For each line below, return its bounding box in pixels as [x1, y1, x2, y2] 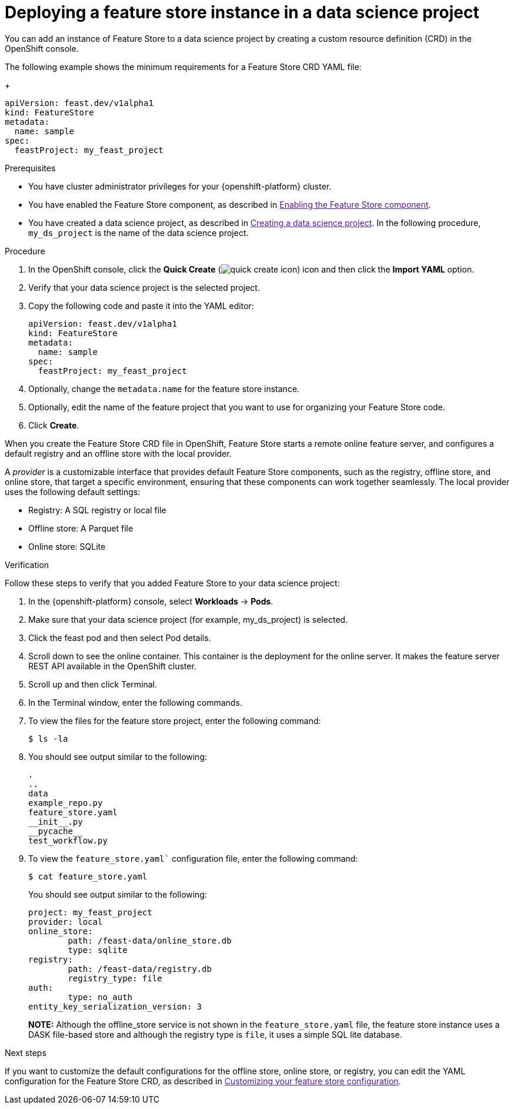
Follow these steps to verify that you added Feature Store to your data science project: [5, 577, 340, 588]
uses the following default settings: [5, 486, 141, 497]
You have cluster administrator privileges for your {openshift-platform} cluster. [28, 181, 332, 191]
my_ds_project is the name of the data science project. [28, 227, 249, 238]
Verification [5, 559, 49, 570]
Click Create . [28, 420, 79, 430]
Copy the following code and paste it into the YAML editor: [28, 300, 254, 311]
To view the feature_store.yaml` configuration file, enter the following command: [28, 853, 358, 864]
